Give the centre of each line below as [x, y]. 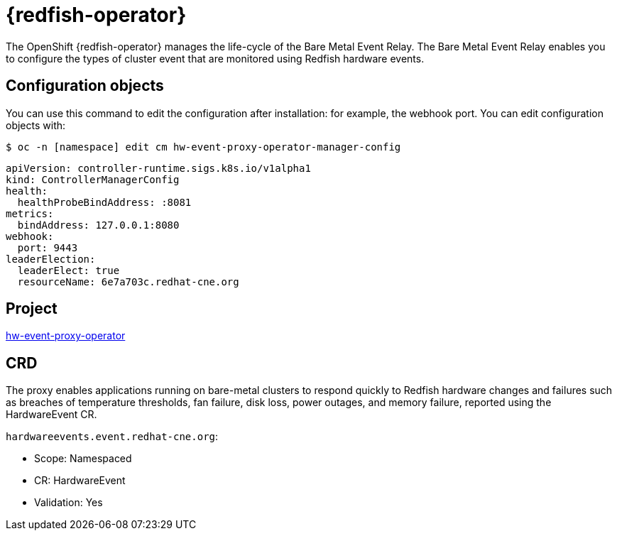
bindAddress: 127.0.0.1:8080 [98, 225]
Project [32, 309]
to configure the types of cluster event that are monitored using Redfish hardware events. [215, 58]
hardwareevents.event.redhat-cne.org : [112, 437]
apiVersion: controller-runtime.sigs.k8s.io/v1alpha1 [158, 168]
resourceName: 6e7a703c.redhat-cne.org [128, 281]
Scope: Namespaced [83, 459]
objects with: [36, 125]
